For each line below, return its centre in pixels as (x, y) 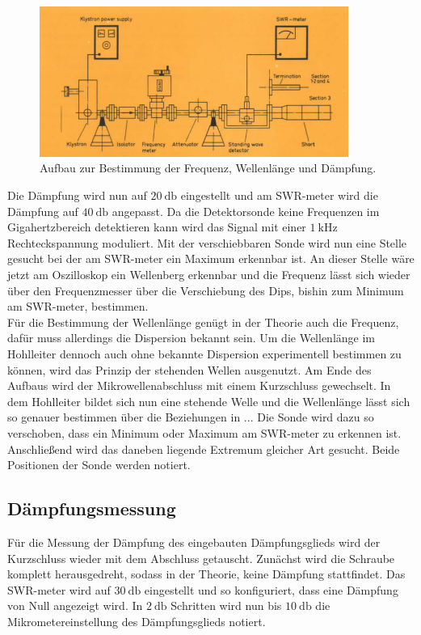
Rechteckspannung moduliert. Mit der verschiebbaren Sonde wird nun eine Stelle (207, 242)
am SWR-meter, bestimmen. (78, 306)
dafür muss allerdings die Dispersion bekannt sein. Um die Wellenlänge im (192, 338)
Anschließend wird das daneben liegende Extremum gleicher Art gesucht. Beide (204, 449)
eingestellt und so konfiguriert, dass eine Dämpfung (271, 589)
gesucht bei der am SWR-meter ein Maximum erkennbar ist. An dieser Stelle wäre (211, 258)
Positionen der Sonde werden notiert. (99, 465)
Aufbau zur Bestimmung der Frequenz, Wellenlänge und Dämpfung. (208, 168)
